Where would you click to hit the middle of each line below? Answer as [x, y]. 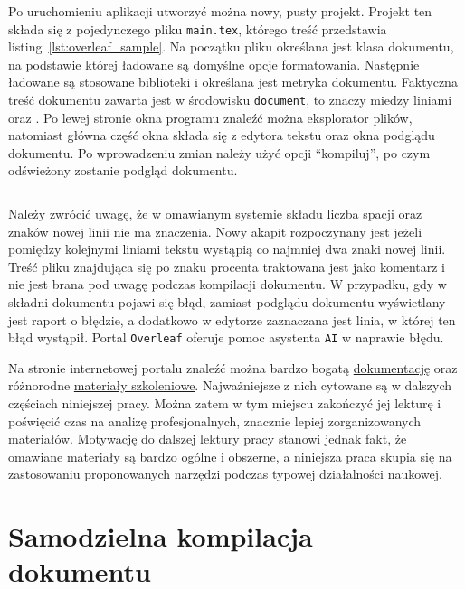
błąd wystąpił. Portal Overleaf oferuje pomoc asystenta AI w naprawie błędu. [226, 337]
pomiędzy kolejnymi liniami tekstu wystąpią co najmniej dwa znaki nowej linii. [227, 249]
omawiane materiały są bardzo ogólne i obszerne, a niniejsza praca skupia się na [230, 456]
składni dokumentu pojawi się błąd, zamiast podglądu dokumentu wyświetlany [227, 302]
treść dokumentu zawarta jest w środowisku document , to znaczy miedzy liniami [230, 100]
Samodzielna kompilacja [161, 536]
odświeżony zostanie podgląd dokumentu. [123, 170]
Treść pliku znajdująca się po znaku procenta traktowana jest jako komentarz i [227, 266]
